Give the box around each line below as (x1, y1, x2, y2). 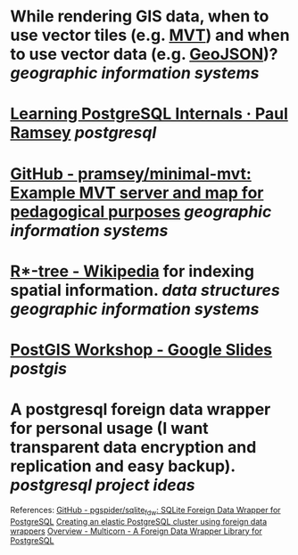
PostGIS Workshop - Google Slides (10, 339, 273, 360)
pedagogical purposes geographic (10, 201, 272, 222)
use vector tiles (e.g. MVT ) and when (10, 25, 290, 45)
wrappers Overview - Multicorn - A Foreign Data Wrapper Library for (10, 526, 262, 536)
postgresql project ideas (10, 475, 195, 495)
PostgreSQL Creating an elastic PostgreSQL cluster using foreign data (10, 516, 268, 526)
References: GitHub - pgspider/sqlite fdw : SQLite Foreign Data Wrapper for (10, 504, 281, 518)
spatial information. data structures (10, 280, 280, 300)
